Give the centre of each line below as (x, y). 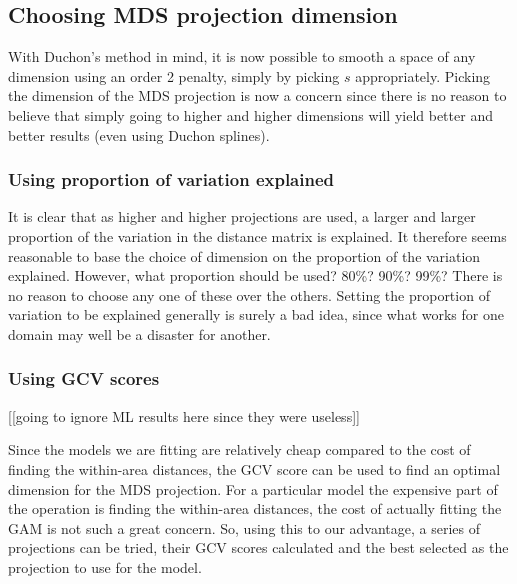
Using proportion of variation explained (171, 179)
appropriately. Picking (423, 75)
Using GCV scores (84, 378)
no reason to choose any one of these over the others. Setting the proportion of (249, 294)
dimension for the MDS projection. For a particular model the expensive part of (253, 488)
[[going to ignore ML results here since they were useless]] (184, 415)
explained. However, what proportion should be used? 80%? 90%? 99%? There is (255, 275)
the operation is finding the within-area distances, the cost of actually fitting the (255, 508)
